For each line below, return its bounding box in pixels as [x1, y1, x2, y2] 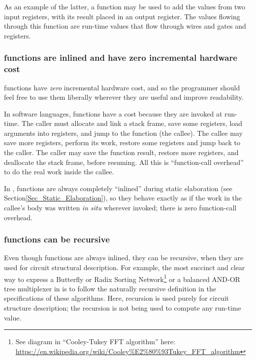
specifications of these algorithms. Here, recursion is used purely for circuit [4, 293, 229, 303]
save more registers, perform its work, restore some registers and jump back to [4, 137, 241, 148]
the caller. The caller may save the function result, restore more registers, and [4, 147, 239, 158]
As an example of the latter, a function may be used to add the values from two [4, 1, 245, 11]
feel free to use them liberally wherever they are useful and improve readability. [4, 92, 244, 102]
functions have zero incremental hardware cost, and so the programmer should [4, 82, 240, 92]
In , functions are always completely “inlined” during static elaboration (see [4, 183, 232, 193]
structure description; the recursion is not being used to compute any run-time [4, 303, 241, 313]
